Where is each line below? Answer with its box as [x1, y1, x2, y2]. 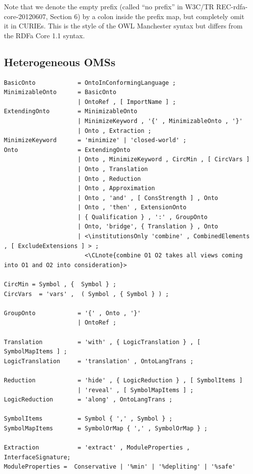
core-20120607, [4, 11, 48, 21]
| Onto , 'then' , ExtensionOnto [77, 204, 187, 211]
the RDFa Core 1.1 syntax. [4, 30, 85, 40]
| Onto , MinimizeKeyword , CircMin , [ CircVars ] [77, 156, 250, 163]
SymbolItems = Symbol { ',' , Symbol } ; [4, 415, 173, 423]
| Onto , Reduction [77, 175, 141, 182]
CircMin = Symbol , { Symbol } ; [4, 281, 117, 288]
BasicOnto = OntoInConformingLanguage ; [4, 79, 176, 86]
